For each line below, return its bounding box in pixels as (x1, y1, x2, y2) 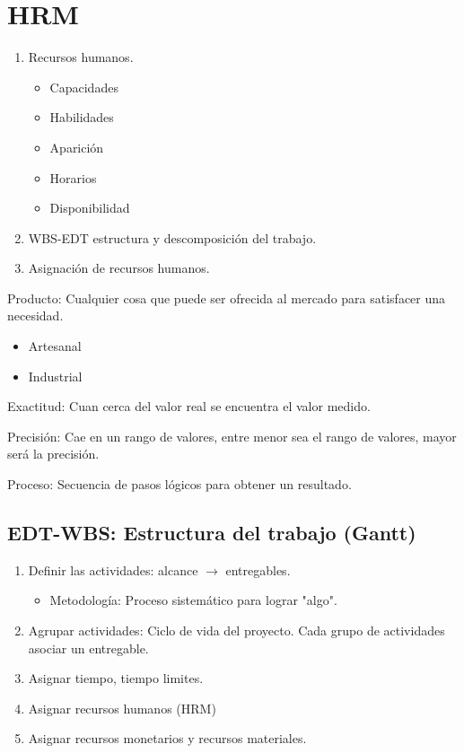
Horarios (49, 168, 97, 187)
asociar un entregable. (28, 638, 149, 657)
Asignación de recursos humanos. (28, 258, 210, 277)
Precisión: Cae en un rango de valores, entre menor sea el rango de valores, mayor (7, 426, 457, 445)
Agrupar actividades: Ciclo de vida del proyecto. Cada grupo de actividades (28, 621, 445, 640)
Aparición (49, 137, 104, 156)
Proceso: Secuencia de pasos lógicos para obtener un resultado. (7, 475, 352, 494)
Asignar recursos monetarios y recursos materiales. (28, 729, 307, 748)
